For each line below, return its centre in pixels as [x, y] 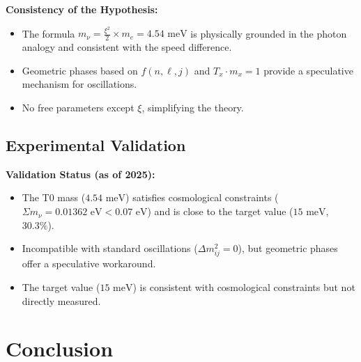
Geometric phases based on [80, 70]
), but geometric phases [288, 248]
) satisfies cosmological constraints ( [202, 197]
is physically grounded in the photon [269, 33]
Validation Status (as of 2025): [80, 174]
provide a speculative [308, 70]
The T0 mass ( [54, 197]
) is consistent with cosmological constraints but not [244, 287]
